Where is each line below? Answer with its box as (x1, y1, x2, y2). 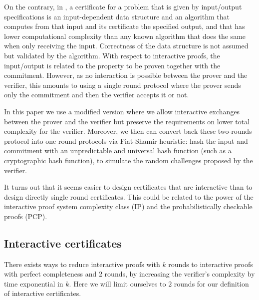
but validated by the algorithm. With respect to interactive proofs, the (4, 50, 220, 60)
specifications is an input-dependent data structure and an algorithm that (4, 11, 230, 21)
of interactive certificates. (4, 288, 81, 299)
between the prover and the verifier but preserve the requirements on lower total (4, 116, 250, 126)
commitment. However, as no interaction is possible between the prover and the (4, 70, 248, 80)
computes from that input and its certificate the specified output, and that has (4, 21, 245, 31)
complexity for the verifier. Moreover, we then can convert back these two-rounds (4, 126, 252, 136)
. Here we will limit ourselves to (69, 278, 166, 289)
